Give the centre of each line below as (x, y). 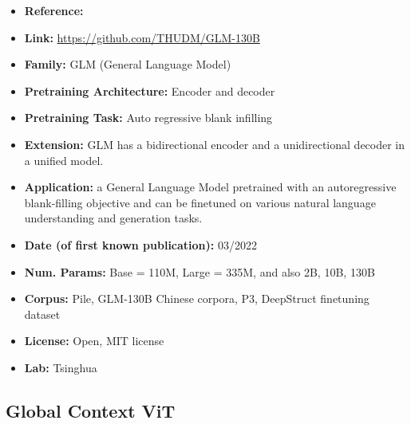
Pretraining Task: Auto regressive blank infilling (148, 118)
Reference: (54, 10)
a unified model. (64, 160)
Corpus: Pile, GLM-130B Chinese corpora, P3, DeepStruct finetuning (197, 298)
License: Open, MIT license (94, 341)
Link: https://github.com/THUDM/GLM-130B (142, 37)
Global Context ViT (91, 410)
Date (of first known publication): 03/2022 (140, 244)
